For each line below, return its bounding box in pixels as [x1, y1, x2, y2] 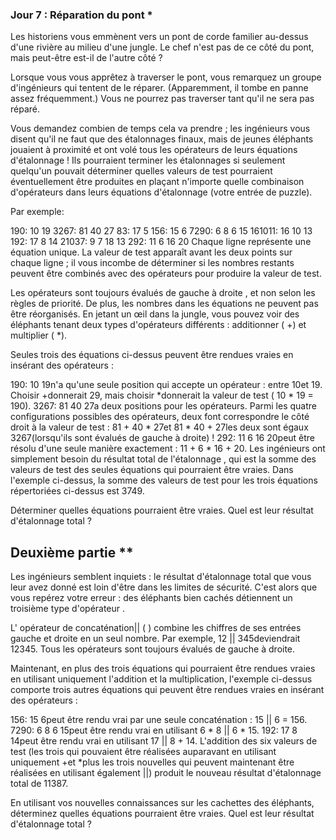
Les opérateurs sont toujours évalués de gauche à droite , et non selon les [10, 287, 316, 299]
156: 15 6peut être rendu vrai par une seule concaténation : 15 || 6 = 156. [10, 714, 308, 726]
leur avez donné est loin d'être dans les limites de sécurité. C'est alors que [10, 581, 318, 593]
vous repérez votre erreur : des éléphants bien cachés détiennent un [10, 592, 293, 604]
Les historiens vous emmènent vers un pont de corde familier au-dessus [10, 31, 309, 43]
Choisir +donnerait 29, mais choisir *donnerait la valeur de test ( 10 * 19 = [10, 389, 314, 402]
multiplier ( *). [10, 329, 68, 342]
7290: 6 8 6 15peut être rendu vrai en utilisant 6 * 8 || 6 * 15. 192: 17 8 [10, 724, 298, 737]
